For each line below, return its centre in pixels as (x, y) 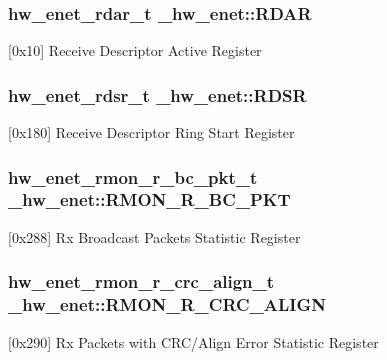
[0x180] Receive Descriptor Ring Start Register (151, 132)
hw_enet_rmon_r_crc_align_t (141, 281)
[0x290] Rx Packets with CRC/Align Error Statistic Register (193, 341)
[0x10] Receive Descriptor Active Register (135, 50)
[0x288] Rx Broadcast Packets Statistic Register (154, 236)
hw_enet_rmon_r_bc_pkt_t (133, 176)
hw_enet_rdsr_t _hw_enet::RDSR (157, 94)
